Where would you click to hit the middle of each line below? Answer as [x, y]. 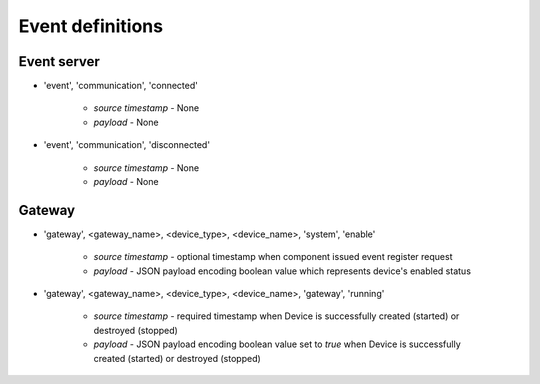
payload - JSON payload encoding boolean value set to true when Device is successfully [277, 344]
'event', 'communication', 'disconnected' [126, 145]
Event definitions [91, 26]
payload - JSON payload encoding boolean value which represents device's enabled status [282, 271]
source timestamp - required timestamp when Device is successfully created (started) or [276, 316]
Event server [59, 61]
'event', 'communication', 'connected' [121, 86]
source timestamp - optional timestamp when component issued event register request [273, 257]
